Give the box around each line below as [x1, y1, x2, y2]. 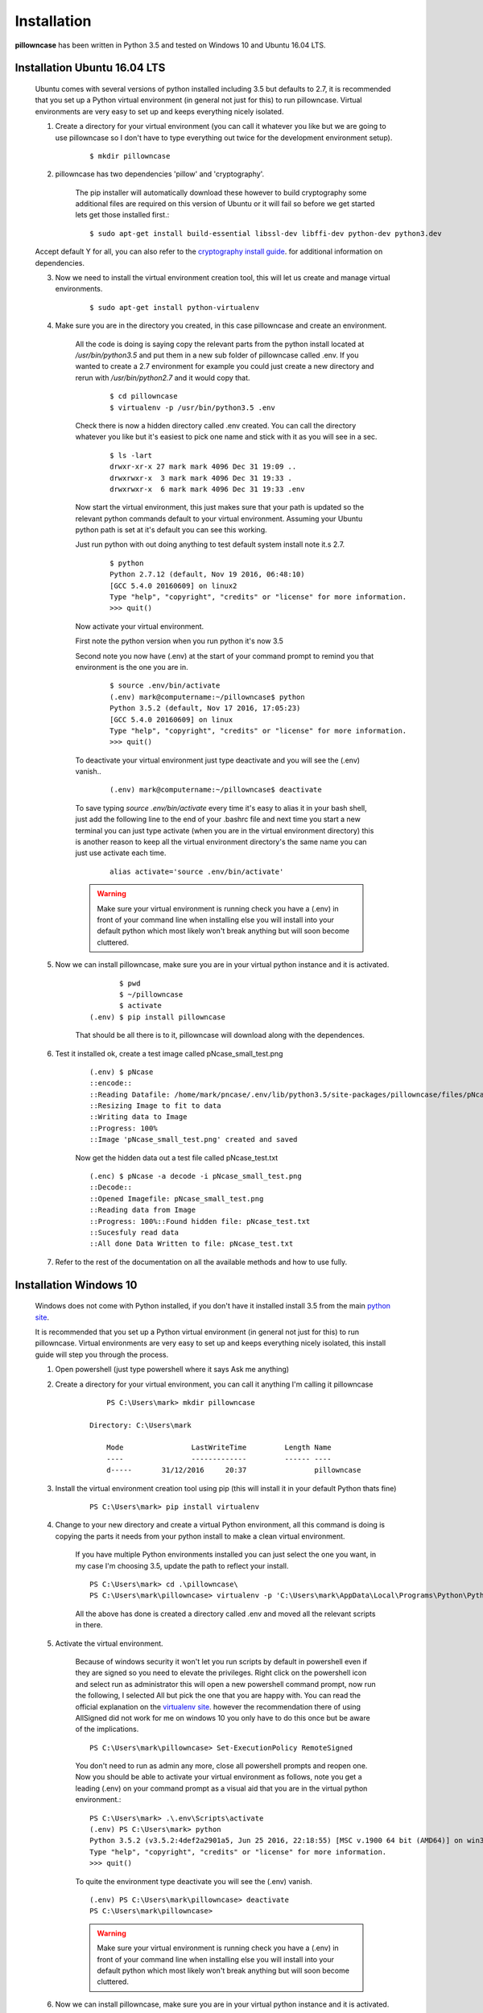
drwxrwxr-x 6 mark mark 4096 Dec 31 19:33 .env [109, 484, 305, 494]
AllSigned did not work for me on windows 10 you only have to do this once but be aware [75, 1713, 370, 1722]
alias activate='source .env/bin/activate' [109, 866, 284, 876]
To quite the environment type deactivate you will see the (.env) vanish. [75, 1876, 313, 1886]
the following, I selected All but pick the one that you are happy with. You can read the [75, 1691, 361, 1701]
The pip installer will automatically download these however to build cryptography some [75, 188, 367, 197]
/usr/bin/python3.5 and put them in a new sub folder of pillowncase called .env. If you [75, 350, 359, 360]
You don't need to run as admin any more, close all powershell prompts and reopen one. [75, 1761, 368, 1771]
